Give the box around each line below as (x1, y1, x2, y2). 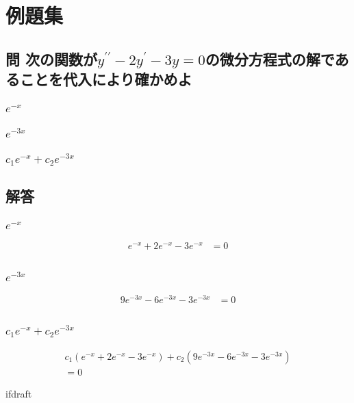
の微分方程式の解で (205, 48, 335, 69)
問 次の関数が (5, 48, 98, 69)
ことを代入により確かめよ (19, 68, 192, 90)
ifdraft (5, 387, 32, 401)
